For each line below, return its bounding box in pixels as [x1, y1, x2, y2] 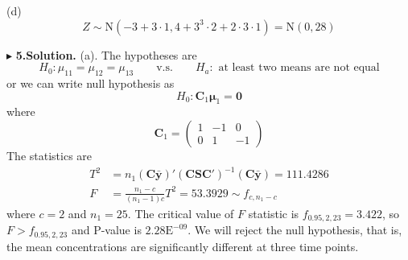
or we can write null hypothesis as [6, 74, 175, 91]
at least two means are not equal [218, 62, 380, 74]
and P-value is [71, 221, 142, 238]
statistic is [248, 204, 299, 221]
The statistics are [6, 147, 93, 163]
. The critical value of [127, 204, 234, 221]
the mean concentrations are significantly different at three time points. [6, 237, 359, 254]
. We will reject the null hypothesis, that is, [188, 221, 402, 238]
